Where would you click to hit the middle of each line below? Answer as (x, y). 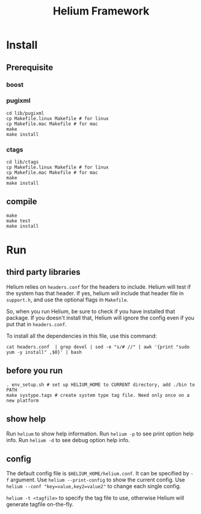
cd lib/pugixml (25, 113)
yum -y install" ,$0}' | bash (44, 352)
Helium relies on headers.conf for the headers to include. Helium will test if (99, 287)
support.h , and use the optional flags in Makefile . (67, 300)
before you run (35, 371)
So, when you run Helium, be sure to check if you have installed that (91, 311)
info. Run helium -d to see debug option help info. (68, 440)
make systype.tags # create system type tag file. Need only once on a (98, 395)
